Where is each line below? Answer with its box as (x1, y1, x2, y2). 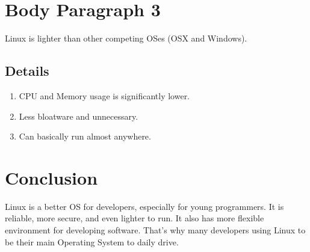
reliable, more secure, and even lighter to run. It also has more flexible (5, 212, 264, 224)
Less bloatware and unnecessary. (19, 109, 138, 122)
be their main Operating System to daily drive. (5, 235, 179, 248)
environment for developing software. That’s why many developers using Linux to (5, 224, 306, 236)
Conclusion (5, 165, 98, 189)
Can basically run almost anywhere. (19, 130, 151, 143)
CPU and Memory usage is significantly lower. (19, 89, 190, 102)
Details (5, 61, 49, 80)
